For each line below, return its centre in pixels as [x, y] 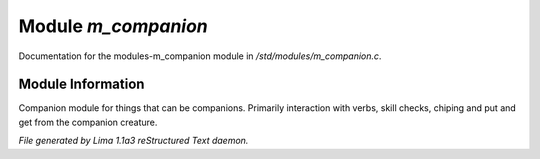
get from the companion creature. [88, 122]
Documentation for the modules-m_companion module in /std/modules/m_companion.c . [200, 56]
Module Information [81, 84]
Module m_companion [113, 26]
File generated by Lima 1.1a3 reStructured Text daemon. [133, 141]
